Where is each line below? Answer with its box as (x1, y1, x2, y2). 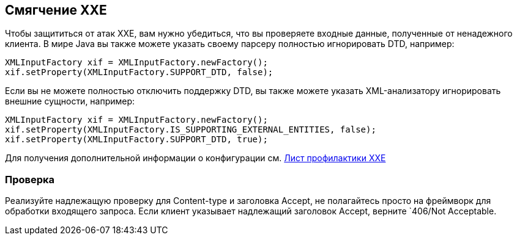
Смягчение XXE (5, 2, 107, 18)
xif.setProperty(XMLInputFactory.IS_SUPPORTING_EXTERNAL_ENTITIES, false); (5, 125, 376, 135)
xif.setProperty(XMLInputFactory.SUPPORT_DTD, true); (5, 134, 268, 145)
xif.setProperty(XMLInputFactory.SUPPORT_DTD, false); (5, 67, 273, 78)
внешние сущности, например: (5, 96, 135, 107)
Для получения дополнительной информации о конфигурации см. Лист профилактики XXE (5, 153, 386, 164)
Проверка (5, 173, 55, 186)
